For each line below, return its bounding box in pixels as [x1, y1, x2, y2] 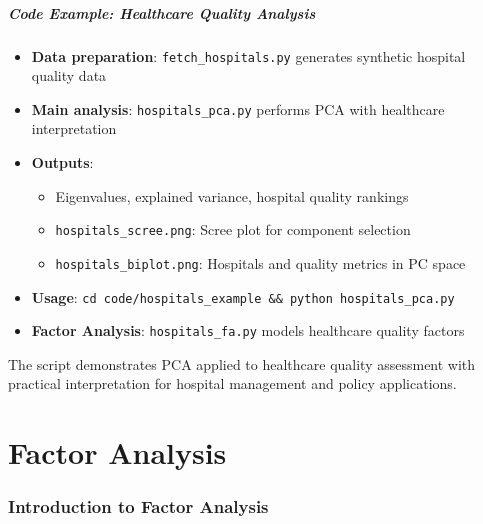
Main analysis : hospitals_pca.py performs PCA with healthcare [31, 98, 445, 119]
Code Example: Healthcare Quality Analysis [8, 2, 316, 23]
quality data [31, 65, 107, 86]
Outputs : [31, 152, 94, 173]
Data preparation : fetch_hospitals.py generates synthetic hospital [31, 45, 466, 66]
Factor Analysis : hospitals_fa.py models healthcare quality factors [31, 320, 465, 341]
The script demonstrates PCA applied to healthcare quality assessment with [8, 353, 476, 374]
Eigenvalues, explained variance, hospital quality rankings [55, 185, 409, 206]
